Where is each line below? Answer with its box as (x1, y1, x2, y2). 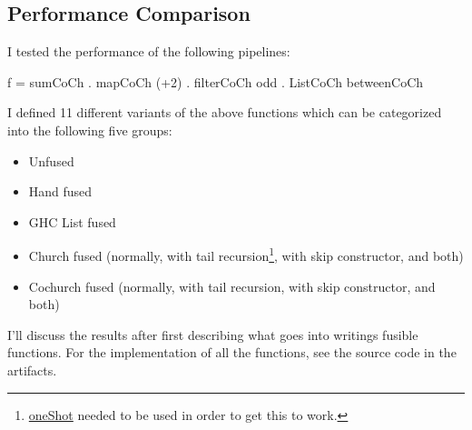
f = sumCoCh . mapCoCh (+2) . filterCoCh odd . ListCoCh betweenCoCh (7, 72, 424, 91)
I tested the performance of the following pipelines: (7, 42, 290, 61)
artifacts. (7, 360, 57, 379)
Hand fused (28, 182, 93, 201)
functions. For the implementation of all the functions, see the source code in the (7, 343, 457, 362)
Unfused (28, 151, 74, 170)
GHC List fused (28, 212, 116, 231)
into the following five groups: (7, 120, 172, 139)
